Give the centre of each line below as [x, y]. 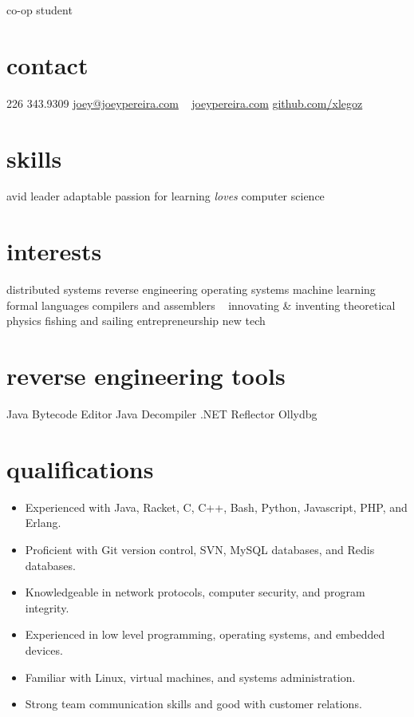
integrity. [47, 607]
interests [54, 251]
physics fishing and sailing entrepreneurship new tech [136, 321]
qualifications [80, 468]
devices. [44, 650]
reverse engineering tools [146, 376]
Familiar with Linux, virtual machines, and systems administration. [190, 677]
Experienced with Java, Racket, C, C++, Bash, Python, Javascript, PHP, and [216, 507]
